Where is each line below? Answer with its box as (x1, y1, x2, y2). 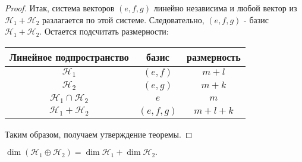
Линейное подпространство (10, 49, 129, 64)
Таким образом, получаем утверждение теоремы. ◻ (5, 127, 193, 140)
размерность (187, 49, 241, 64)
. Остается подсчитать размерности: (39, 25, 169, 38)
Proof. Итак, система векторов (5, 2, 115, 14)
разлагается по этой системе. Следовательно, (42, 13, 205, 26)
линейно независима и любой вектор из (153, 2, 297, 14)
